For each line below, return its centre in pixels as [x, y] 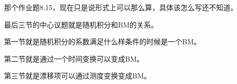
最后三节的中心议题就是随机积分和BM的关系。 [81, 24]
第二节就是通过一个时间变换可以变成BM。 [74, 58]
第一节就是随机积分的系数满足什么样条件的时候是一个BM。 [102, 41]
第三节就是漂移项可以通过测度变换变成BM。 [78, 76]
